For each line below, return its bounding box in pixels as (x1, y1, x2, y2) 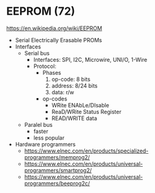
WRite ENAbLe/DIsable (51, 101, 110, 108)
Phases (42, 69, 62, 76)
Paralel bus (24, 121, 53, 128)
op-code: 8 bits (51, 75, 90, 83)
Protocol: (33, 62, 57, 70)
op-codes (42, 95, 68, 102)
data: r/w (51, 88, 74, 96)
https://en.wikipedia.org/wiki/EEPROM (6, 25, 103, 32)
